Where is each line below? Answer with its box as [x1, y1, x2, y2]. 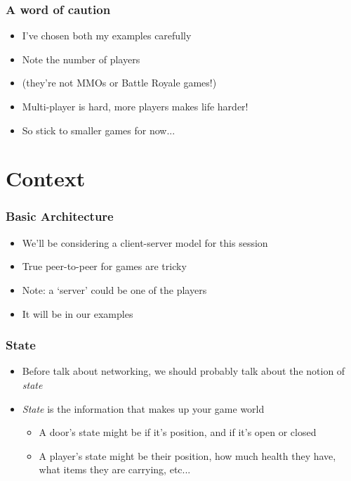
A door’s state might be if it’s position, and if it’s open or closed [39, 425, 317, 440]
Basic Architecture [6, 207, 114, 225]
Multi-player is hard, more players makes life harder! [22, 99, 249, 113]
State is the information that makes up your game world [22, 401, 265, 416]
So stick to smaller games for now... [22, 122, 175, 137]
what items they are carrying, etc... [39, 462, 191, 477]
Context [6, 164, 86, 193]
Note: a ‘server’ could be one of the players [22, 282, 207, 297]
